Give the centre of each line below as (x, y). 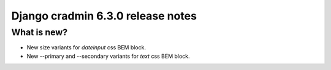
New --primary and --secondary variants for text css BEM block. (108, 56)
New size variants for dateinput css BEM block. (86, 47)
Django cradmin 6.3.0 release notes (104, 16)
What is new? (40, 32)
